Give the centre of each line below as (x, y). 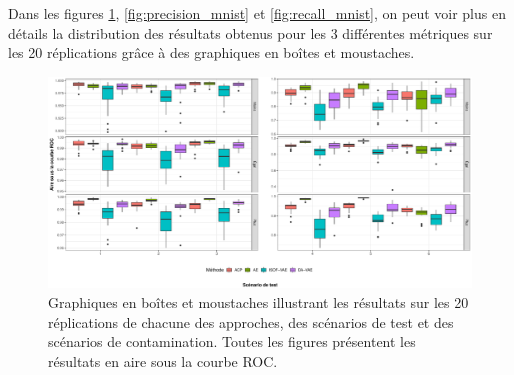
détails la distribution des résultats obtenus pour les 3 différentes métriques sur (250, 32)
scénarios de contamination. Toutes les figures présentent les (232, 341)
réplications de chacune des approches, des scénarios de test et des (251, 321)
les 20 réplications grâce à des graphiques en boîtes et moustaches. (211, 52)
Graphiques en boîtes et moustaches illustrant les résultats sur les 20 (258, 301)
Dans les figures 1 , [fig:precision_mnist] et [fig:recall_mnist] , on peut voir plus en (257, 13)
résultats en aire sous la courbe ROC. (163, 360)
